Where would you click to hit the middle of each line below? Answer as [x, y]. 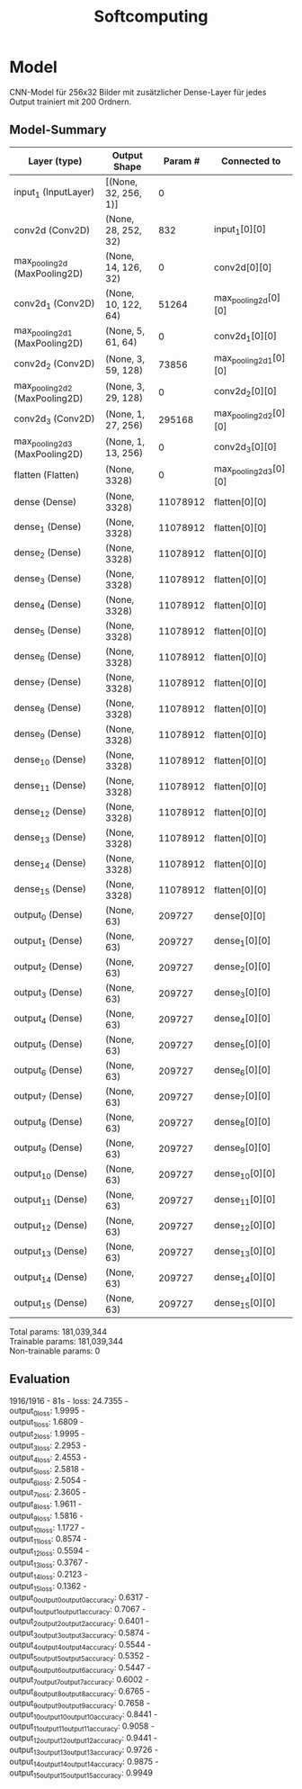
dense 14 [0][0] [245, 1278]
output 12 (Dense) [51, 1227]
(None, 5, [125, 331]
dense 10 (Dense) [50, 760]
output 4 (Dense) [49, 1020]
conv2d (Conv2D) [52, 229]
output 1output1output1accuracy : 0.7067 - [78, 1610]
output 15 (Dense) [51, 1304]
